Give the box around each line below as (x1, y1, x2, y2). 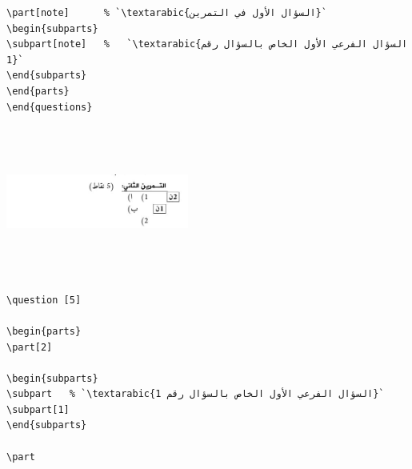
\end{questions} (6, 101, 93, 113)
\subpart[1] (6, 403, 70, 415)
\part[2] (6, 341, 53, 353)
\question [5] (6, 294, 82, 306)
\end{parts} (6, 85, 70, 97)
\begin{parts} (6, 325, 82, 337)
